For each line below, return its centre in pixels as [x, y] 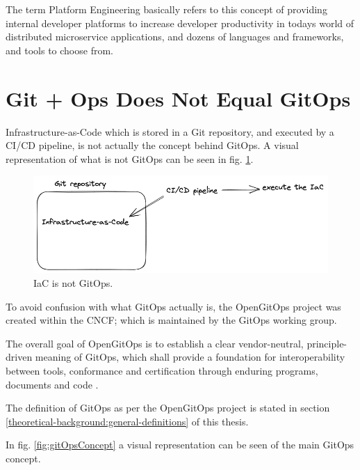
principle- [327, 343]
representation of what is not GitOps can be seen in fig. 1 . [130, 158]
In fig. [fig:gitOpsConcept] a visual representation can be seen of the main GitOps [180, 445]
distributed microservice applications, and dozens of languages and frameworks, [175, 37]
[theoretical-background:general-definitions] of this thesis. [127, 421]
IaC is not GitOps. [73, 282]
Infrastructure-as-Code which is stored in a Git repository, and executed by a [170, 131]
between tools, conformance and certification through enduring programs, [162, 370]
